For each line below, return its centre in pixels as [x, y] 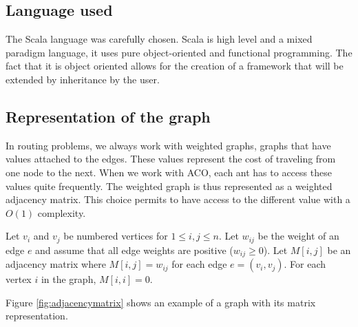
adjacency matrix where [56, 264]
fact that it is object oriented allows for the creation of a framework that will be [175, 66]
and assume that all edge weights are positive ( [134, 250]
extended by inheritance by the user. [83, 79]
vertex [19, 279]
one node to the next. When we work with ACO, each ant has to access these [169, 172]
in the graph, [69, 279]
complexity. [62, 212]
